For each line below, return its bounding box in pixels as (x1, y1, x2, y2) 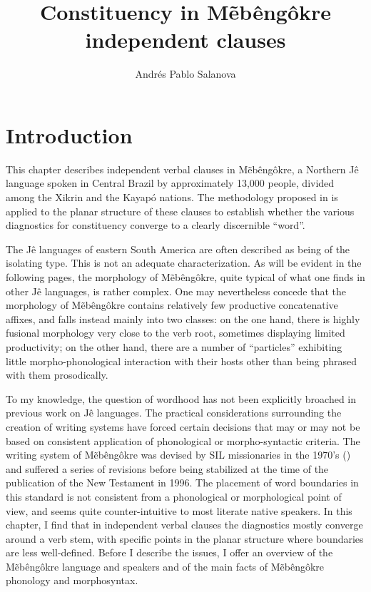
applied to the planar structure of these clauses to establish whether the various (6, 203, 355, 218)
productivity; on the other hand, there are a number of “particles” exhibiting (6, 339, 342, 354)
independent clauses (85, 25, 286, 54)
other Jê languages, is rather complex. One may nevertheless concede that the (6, 283, 346, 298)
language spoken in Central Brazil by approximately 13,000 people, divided (6, 175, 335, 190)
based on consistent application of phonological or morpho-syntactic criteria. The (6, 433, 360, 448)
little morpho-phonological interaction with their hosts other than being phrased (6, 353, 357, 368)
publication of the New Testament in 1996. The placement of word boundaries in (6, 475, 359, 490)
